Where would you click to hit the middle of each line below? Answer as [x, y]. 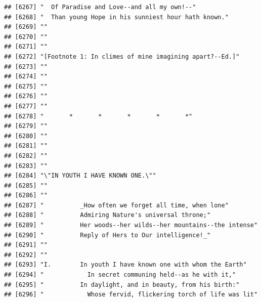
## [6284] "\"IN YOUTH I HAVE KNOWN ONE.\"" [80, 176]
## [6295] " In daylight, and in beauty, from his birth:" [122, 285]
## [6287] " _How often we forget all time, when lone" [116, 205]
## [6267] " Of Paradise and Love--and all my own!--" [100, 7]
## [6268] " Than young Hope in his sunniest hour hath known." [116, 17]
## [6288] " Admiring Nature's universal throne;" [107, 215]
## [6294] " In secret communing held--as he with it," [120, 275]
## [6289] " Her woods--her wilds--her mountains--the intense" [131, 225]
